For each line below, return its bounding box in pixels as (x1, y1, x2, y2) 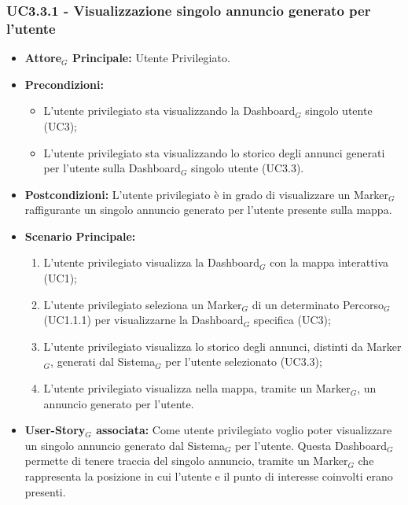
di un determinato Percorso (252, 296, 384, 312)
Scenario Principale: (24, 227, 136, 244)
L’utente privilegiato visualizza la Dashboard (43, 254, 260, 271)
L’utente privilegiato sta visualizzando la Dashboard (43, 102, 296, 119)
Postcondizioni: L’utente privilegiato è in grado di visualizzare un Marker (24, 186, 389, 202)
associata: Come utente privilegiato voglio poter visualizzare (96, 422, 392, 438)
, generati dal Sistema (50, 353, 156, 370)
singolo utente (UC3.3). (191, 160, 304, 176)
